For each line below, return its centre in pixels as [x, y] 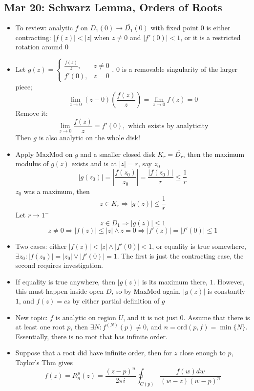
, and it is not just [150, 317]
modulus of [32, 163]
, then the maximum [214, 154]
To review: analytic [44, 28]
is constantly [226, 291]
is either [218, 28]
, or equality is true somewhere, [199, 246]
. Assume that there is [217, 317]
